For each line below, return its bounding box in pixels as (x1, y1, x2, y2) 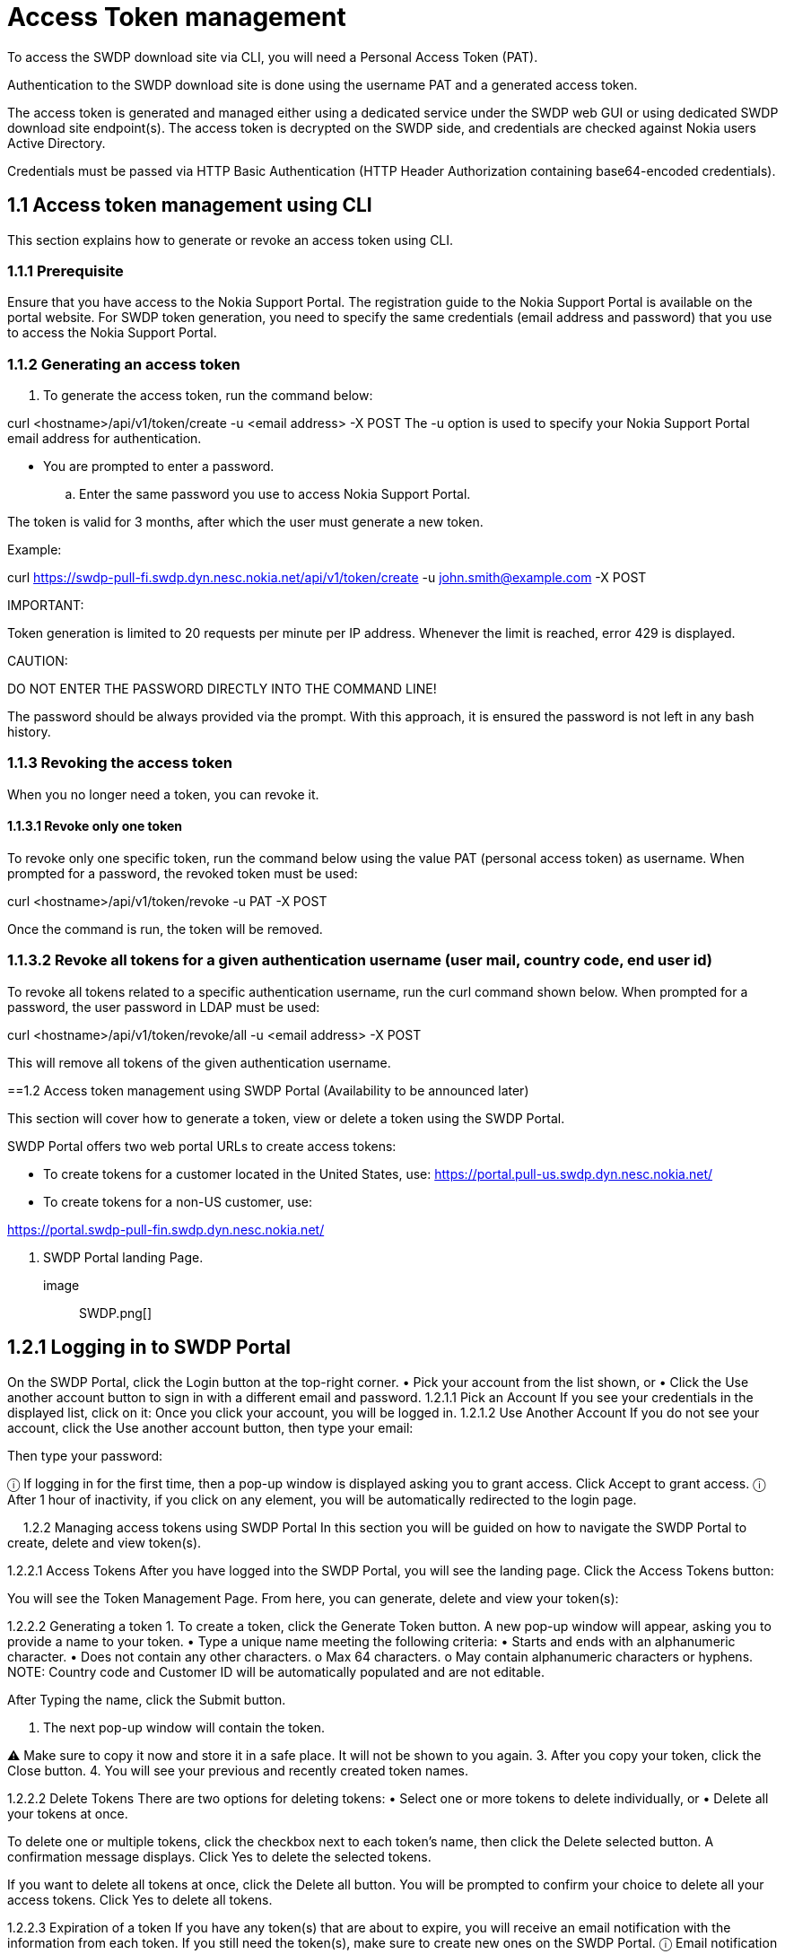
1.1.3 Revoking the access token (7, 754, 232, 772)
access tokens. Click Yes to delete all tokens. (7, 1891, 273, 1907)
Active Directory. (7, 135, 106, 151)
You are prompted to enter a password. (43, 458, 275, 475)
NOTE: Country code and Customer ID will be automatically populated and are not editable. (7, 1663, 545, 1679)
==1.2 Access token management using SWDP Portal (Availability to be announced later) (7, 1082, 529, 1098)
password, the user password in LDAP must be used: (7, 999, 320, 1015)
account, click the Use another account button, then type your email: (7, 1419, 414, 1435)
